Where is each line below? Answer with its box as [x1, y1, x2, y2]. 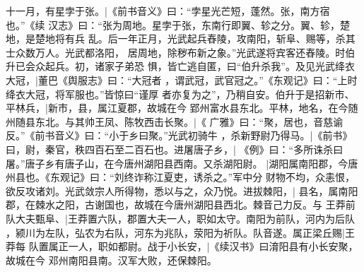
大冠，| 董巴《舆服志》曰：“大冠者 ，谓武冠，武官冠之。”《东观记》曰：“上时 [6, 72, 358, 87]
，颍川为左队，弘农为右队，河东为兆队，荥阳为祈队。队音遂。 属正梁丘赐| [6, 225, 345, 240]
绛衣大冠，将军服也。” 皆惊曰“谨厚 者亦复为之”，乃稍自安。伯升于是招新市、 [6, 86, 355, 101]
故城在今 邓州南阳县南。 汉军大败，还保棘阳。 [6, 252, 217, 267]
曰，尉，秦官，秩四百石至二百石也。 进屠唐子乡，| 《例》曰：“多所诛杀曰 [6, 141, 344, 156]
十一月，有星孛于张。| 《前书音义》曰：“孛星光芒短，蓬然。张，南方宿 [6, 4, 330, 18]
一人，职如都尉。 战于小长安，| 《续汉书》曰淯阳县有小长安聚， [68, 239, 358, 254]
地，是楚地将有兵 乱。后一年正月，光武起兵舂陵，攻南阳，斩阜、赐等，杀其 [6, 31, 356, 46]
